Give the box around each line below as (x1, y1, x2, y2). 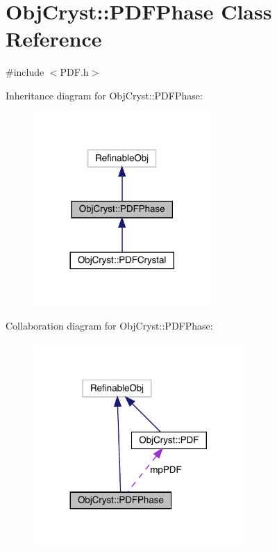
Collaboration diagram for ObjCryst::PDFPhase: (6, 318, 213, 333)
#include (6, 65, 44, 79)
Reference (6, 24, 102, 53)
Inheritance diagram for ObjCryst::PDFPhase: (6, 88, 203, 102)
